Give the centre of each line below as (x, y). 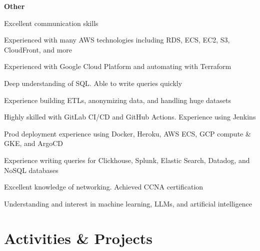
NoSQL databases (31, 170)
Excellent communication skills (51, 23)
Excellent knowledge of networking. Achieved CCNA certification (104, 187)
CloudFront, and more (38, 49)
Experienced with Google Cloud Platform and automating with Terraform (118, 66)
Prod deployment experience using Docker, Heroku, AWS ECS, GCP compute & (127, 133)
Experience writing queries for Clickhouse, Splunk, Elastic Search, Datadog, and (127, 160)
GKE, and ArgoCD (33, 143)
